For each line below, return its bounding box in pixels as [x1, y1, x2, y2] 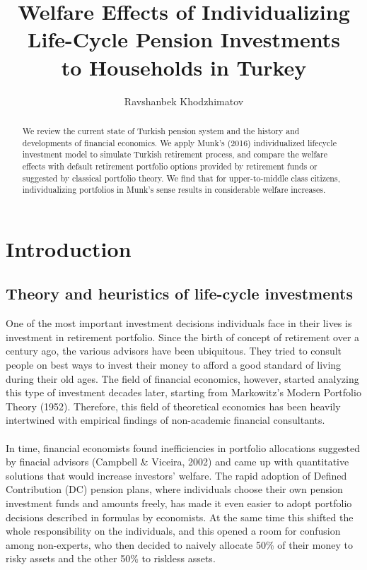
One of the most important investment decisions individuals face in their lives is [6, 316, 352, 331]
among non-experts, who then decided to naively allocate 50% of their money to [6, 537, 353, 552]
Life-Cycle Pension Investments [28, 25, 340, 54]
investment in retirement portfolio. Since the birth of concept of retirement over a [6, 329, 360, 344]
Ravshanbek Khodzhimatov [124, 93, 244, 108]
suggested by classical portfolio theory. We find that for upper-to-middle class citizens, [22, 172, 340, 184]
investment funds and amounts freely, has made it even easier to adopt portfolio [6, 495, 352, 510]
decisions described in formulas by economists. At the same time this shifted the [6, 509, 354, 524]
